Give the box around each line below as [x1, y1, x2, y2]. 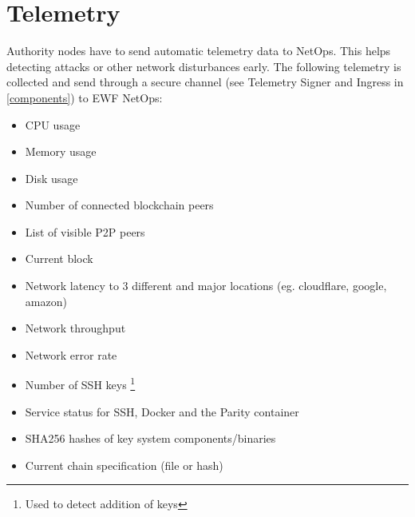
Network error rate [25, 346, 117, 363]
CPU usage [25, 116, 81, 133]
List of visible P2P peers [25, 223, 145, 240]
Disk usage [25, 169, 78, 186]
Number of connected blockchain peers [25, 197, 214, 213]
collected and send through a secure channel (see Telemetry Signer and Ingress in [6, 74, 404, 90]
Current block [25, 250, 93, 267]
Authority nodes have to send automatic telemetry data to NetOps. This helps [6, 42, 391, 59]
